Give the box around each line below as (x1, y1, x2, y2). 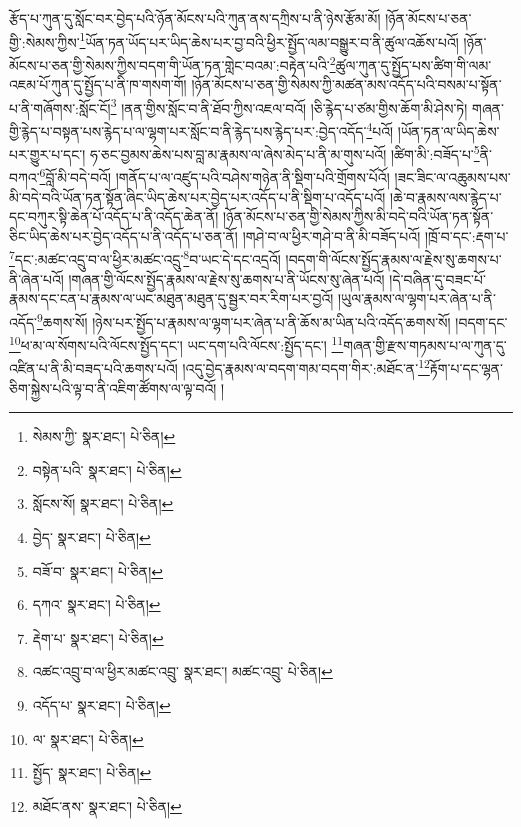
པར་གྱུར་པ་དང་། (9, 143, 86, 164)
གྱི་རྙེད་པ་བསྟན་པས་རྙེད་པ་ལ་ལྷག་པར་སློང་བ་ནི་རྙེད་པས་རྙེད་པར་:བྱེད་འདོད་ (9, 120, 367, 141)
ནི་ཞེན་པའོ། (9, 268, 64, 289)
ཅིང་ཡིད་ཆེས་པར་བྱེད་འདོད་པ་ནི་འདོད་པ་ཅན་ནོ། (9, 225, 238, 246)
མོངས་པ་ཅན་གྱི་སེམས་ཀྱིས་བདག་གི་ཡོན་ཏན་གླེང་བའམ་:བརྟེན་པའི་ (9, 54, 330, 75)
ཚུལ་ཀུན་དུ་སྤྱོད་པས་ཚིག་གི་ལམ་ (335, 54, 492, 75)
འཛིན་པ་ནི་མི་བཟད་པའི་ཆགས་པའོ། (9, 358, 178, 379)
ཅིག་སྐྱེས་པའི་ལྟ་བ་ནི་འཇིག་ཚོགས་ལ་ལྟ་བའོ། (9, 377, 217, 398)
